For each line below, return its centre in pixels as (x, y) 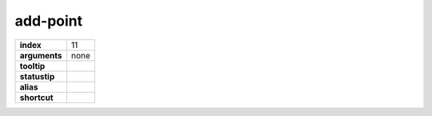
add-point (49, 21)
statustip (37, 76)
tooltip (32, 66)
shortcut (36, 98)
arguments (41, 55)
